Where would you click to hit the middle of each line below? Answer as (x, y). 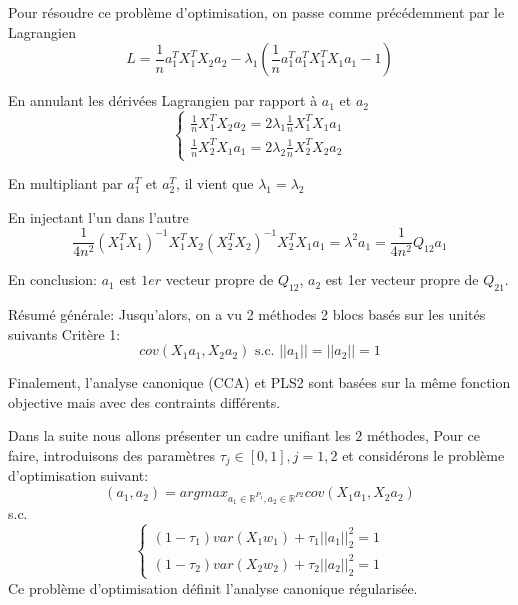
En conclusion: (52, 279)
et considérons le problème (423, 455)
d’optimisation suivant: (78, 475)
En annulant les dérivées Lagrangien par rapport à (163, 100)
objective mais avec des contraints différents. (144, 401)
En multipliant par (65, 183)
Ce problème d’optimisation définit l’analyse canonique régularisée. (213, 587)
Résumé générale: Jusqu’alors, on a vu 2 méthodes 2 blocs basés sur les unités (247, 314)
